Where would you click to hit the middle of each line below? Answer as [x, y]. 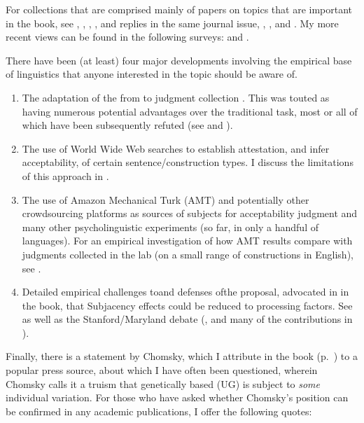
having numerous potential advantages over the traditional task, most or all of [190, 111]
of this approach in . [65, 175]
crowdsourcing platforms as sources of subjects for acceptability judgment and [190, 213]
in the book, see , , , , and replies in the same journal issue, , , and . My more [172, 23]
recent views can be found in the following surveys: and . [127, 37]
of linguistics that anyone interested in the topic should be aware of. [152, 74]
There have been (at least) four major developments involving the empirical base [179, 60]
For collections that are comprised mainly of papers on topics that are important [179, 9]
